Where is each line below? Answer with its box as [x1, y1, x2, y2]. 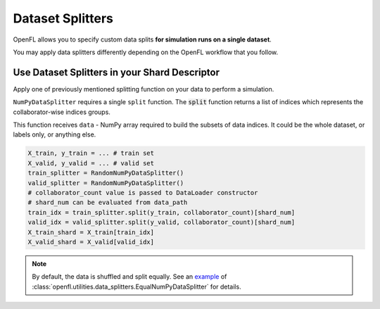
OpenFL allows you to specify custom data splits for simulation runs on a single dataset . [13, 35, 272, 44]
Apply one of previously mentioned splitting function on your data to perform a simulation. [13, 84, 274, 93]
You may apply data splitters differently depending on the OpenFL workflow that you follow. [13, 48, 279, 56]
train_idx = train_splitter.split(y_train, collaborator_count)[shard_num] [27, 208, 296, 216]
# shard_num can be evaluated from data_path [27, 198, 188, 207]
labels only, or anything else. [13, 130, 96, 139]
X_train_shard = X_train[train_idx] [27, 228, 155, 236]
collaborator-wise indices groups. [13, 108, 110, 116]
